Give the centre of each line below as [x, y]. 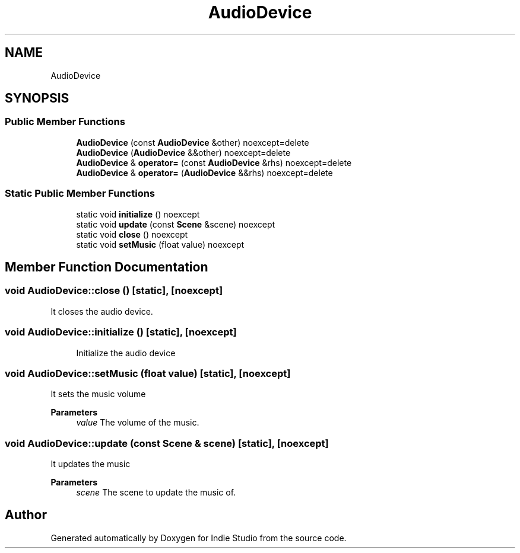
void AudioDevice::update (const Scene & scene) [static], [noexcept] [167, 443]
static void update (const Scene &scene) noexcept [176, 224]
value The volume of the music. [138, 423]
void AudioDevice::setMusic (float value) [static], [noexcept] [148, 373]
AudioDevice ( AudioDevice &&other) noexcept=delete [183, 152]
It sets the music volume [98, 394]
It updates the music [91, 464]
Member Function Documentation [107, 267]
